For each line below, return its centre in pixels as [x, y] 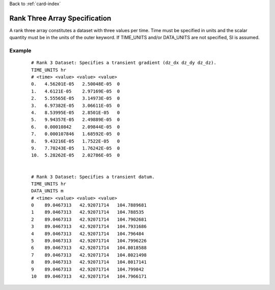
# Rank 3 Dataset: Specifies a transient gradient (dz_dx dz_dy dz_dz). [124, 63]
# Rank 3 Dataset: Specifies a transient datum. [93, 177]
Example [20, 51]
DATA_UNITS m [47, 191]
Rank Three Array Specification [60, 18]
